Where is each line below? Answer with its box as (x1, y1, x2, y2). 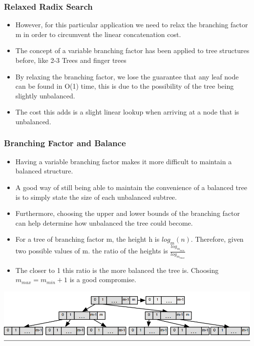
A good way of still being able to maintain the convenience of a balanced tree (15, 182, 247, 192)
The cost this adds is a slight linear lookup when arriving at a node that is (15, 107, 239, 117)
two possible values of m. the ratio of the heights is (15, 246, 168, 255)
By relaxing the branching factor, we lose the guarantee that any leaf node (15, 71, 239, 81)
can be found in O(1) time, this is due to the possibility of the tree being (15, 81, 234, 91)
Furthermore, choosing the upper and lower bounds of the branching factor (15, 208, 240, 218)
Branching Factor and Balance (4, 137, 126, 149)
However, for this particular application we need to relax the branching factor (15, 19, 248, 30)
